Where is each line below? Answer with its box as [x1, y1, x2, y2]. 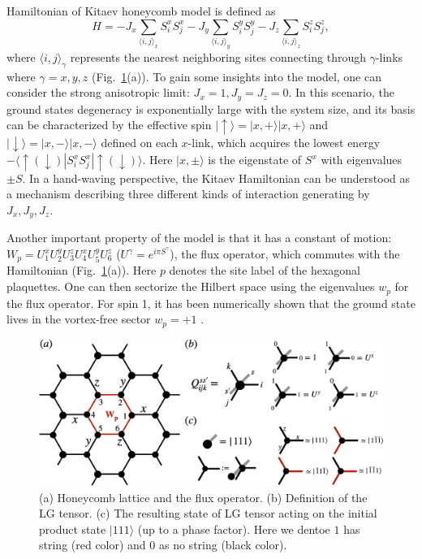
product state [39, 520, 106, 537]
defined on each [101, 133, 178, 150]
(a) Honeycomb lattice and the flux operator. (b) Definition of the [39, 488, 368, 505]
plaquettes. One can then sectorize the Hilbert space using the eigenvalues [6, 278, 375, 295]
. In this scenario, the [288, 84, 394, 101]
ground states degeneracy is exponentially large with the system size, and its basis [6, 100, 416, 117]
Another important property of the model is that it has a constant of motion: [6, 229, 392, 246]
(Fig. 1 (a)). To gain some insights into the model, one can [91, 67, 381, 84]
